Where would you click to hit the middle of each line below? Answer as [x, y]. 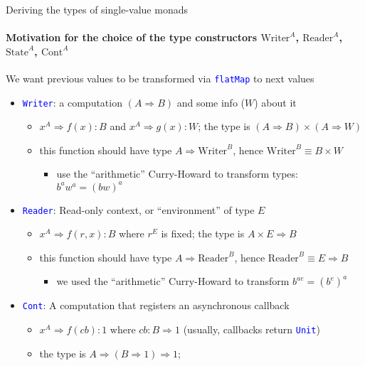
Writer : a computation [72, 102]
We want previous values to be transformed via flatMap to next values [160, 78]
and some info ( [211, 102]
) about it [275, 102]
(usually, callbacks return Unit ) [252, 329]
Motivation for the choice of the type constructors [132, 37]
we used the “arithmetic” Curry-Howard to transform [173, 281]
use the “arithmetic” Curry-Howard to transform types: [177, 174]
